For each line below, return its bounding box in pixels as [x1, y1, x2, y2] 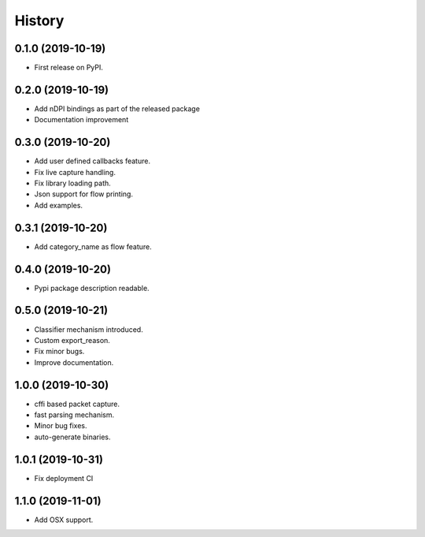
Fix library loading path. [34, 178, 112, 188]
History [14, 12, 65, 29]
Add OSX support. [34, 515, 94, 524]
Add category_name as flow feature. [34, 241, 153, 252]
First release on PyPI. [34, 63, 104, 73]
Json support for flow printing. [34, 189, 134, 199]
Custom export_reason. [34, 335, 110, 345]
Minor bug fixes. [34, 421, 87, 431]
